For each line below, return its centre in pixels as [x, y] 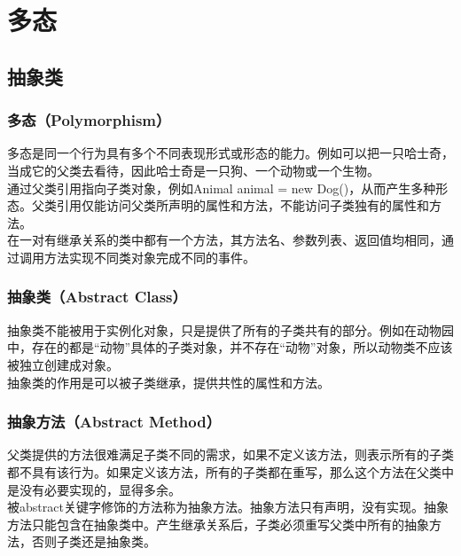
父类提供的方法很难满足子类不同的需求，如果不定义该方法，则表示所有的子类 [230, 454]
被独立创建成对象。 [63, 364]
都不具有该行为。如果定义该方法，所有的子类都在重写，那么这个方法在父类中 [230, 471]
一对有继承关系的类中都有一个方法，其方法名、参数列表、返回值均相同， [230, 240]
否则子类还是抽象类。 [94, 541]
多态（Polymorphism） [89, 120]
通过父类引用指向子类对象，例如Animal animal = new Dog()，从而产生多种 [222, 188]
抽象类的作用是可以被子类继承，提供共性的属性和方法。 [168, 382]
